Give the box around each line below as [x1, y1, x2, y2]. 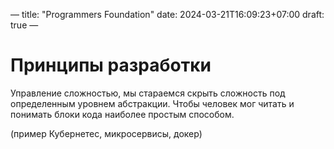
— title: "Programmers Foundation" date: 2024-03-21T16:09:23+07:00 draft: [10, 9, 325, 20]
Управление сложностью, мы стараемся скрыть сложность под [10, 87, 286, 99]
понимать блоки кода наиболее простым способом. [10, 108, 235, 120]
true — [10, 19, 39, 31]
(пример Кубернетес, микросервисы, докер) [10, 127, 203, 139]
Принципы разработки [10, 54, 212, 77]
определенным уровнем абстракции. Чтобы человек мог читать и [10, 97, 295, 109]
